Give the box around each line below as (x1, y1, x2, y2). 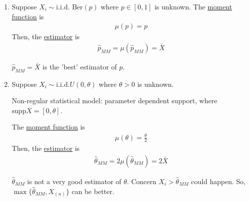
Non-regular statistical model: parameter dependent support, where (11, 95, 217, 106)
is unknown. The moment (154, 1, 232, 11)
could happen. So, (191, 176, 246, 187)
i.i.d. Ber (56, 4, 83, 11)
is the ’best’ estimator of (42, 61, 117, 71)
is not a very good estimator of (27, 176, 122, 187)
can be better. (72, 186, 114, 196)
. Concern (127, 176, 157, 187)
